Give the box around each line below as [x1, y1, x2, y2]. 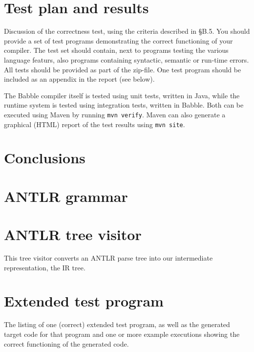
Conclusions [4, 148, 85, 168]
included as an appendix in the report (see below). [4, 74, 155, 84]
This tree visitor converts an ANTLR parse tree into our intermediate [4, 253, 213, 263]
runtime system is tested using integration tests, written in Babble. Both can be [4, 100, 244, 110]
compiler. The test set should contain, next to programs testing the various [4, 45, 229, 55]
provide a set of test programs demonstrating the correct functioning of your [4, 35, 233, 45]
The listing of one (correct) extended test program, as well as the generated [4, 319, 230, 330]
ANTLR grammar [4, 186, 128, 206]
